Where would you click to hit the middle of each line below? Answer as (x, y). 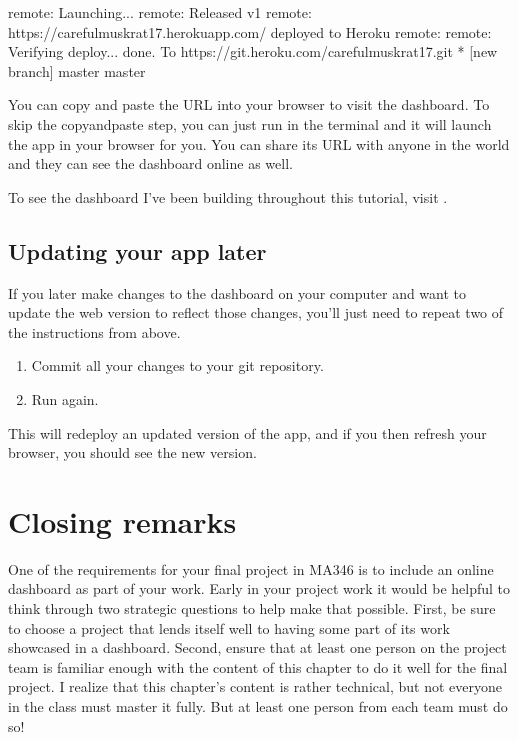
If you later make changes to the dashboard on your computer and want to (237, 292)
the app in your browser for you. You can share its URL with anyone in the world (259, 143)
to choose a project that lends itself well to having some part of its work (229, 627)
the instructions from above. (94, 331)
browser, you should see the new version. (132, 452)
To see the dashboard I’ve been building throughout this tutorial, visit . (228, 196)
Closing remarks (122, 520)
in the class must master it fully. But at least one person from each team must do (258, 705)
